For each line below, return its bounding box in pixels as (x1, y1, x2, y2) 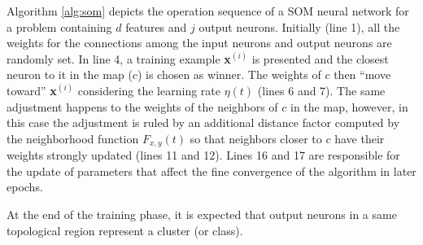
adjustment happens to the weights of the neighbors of (7, 98, 278, 115)
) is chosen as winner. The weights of (137, 66, 321, 83)
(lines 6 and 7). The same (257, 81, 386, 98)
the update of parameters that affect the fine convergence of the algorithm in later (7, 162, 416, 179)
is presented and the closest (251, 50, 389, 67)
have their (334, 129, 385, 147)
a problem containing (7, 18, 112, 35)
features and (125, 18, 187, 35)
